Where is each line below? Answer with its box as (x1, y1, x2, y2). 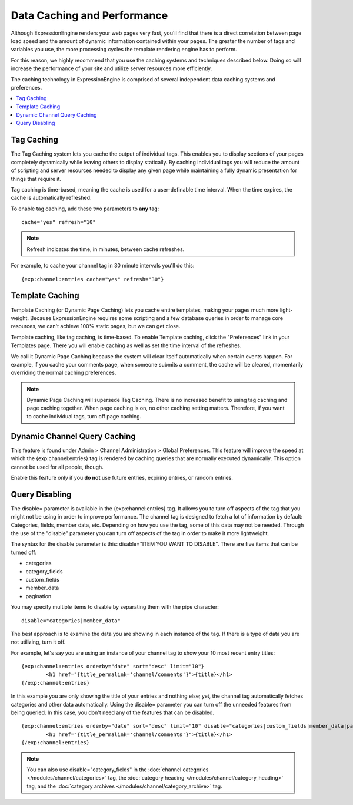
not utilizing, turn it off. (11, 638, 66, 645)
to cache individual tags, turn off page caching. (26, 413, 142, 420)
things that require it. (11, 175, 62, 182)
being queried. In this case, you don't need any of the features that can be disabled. (11, 709, 215, 716)
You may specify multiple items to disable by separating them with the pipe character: (11, 603, 219, 611)
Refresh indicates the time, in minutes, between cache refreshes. (26, 245, 185, 253)
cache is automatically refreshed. (11, 194, 92, 202)
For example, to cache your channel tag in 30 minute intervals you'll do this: (11, 262, 195, 269)
